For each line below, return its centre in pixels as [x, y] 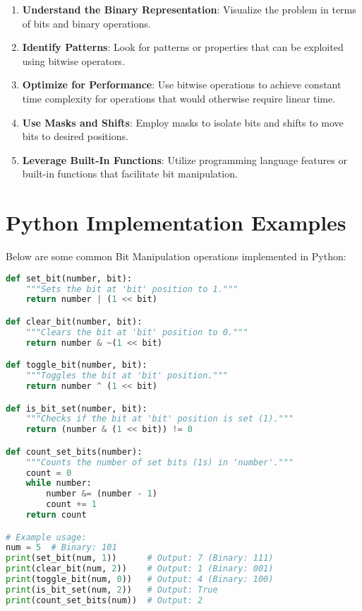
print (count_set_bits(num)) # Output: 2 [104, 600]
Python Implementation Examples [176, 222]
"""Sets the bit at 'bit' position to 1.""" [132, 289]
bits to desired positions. [75, 136]
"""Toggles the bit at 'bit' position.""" [127, 376]
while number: [59, 483]
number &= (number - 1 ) [102, 494]
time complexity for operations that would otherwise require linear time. [179, 98]
